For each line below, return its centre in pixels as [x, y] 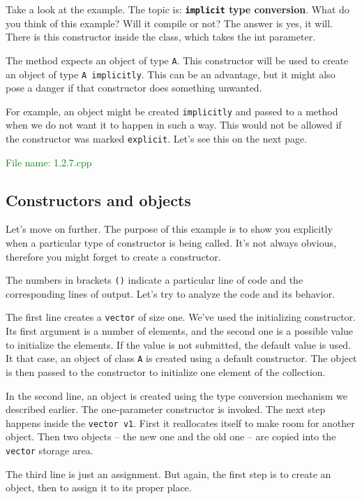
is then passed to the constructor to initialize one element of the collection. [166, 371]
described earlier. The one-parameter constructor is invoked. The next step [166, 409]
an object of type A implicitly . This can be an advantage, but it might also [171, 74]
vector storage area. [50, 450]
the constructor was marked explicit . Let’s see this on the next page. [157, 138]
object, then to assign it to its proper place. [99, 487]
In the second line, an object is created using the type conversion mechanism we [177, 395]
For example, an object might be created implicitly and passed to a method [172, 111]
